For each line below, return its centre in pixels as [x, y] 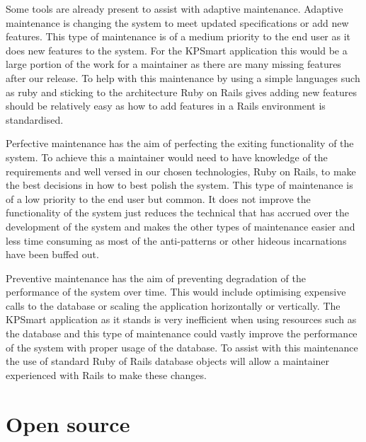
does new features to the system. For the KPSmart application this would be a [177, 50]
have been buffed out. [52, 254]
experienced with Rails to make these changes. [106, 374]
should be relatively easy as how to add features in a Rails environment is [166, 106]
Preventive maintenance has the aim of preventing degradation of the [156, 278]
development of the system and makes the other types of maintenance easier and [181, 226]
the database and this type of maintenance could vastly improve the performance [182, 333]
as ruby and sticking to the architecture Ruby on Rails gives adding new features [181, 92]
